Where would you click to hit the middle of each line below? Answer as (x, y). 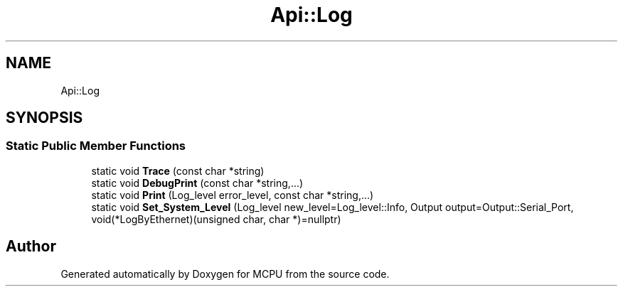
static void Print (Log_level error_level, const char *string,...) (233, 195)
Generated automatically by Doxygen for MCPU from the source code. (225, 274)
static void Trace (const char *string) (178, 171)
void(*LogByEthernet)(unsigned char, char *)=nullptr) (216, 219)
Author (31, 247)
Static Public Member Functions (96, 146)
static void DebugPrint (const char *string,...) (197, 183)
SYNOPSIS (44, 118)
